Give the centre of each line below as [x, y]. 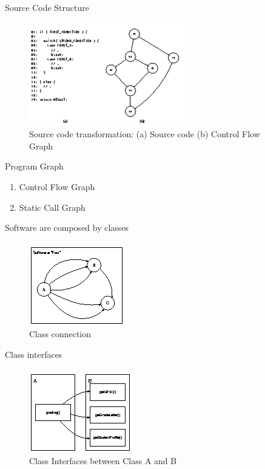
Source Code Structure [47, 7]
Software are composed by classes [67, 228]
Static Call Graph [52, 207]
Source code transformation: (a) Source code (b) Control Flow [145, 134]
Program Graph [34, 166]
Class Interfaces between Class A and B [103, 461]
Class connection [60, 334]
